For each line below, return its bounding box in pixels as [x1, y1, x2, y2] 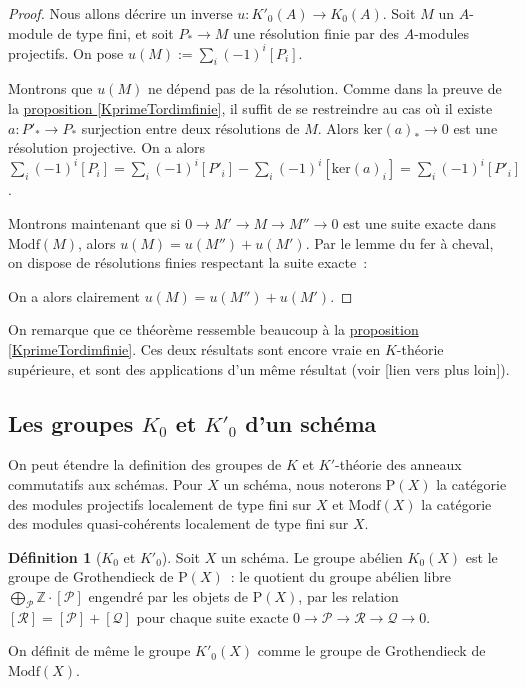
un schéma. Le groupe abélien [220, 546, 403, 567]
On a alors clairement [8, 285, 140, 306]
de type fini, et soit [57, 22, 174, 43]
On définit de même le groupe [8, 640, 191, 661]
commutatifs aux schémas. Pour [8, 473, 203, 494]
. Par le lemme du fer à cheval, [305, 232, 494, 253]
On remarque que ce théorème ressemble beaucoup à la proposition [8, 319, 419, 340]
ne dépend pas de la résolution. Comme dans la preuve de [147, 78, 502, 99]
